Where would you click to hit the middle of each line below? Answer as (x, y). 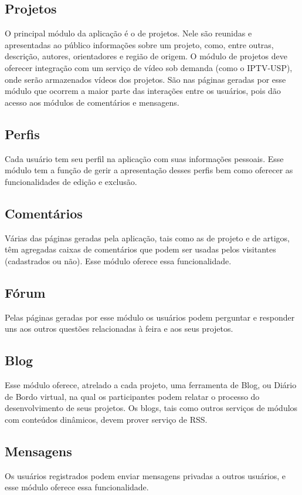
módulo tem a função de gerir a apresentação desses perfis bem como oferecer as (149, 170)
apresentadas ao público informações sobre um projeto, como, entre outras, (139, 44)
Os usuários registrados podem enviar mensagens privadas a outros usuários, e (145, 475)
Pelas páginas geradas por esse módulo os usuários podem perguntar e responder (150, 317)
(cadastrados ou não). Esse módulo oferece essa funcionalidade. (118, 260)
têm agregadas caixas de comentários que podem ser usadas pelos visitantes (140, 249)
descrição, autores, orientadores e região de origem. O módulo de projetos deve (146, 56)
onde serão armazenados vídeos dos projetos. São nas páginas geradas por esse (145, 79)
